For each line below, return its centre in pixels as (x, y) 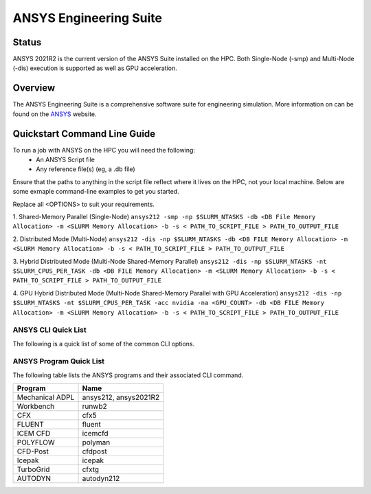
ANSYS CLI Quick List (49, 330)
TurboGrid (33, 469)
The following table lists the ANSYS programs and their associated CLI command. (128, 375)
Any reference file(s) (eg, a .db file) (86, 169)
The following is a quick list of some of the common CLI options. (104, 344)
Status (27, 42)
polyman (96, 442)
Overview (34, 88)
